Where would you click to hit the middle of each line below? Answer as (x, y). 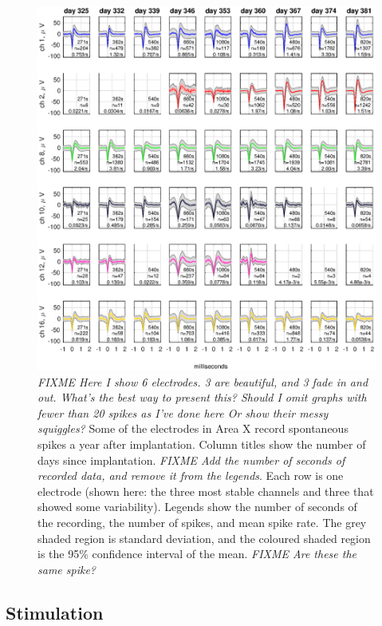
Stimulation (55, 612)
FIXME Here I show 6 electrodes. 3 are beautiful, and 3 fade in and (203, 381)
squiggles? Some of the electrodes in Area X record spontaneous (193, 428)
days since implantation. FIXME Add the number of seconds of (191, 460)
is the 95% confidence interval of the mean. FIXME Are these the (197, 554)
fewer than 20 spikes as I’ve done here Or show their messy (183, 412)
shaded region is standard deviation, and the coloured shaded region (204, 538)
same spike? (67, 569)
